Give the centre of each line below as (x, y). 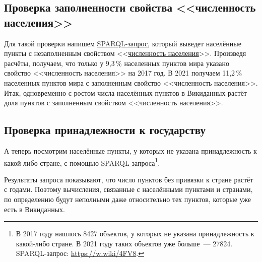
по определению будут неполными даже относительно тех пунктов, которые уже (128, 199)
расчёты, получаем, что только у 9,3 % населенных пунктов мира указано (117, 63)
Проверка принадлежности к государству (105, 130)
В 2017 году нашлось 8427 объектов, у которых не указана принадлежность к (135, 234)
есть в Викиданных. (35, 209)
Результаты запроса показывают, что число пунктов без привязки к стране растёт (129, 179)
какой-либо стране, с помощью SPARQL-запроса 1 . (82, 162)
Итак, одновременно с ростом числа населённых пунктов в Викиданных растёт (125, 92)
